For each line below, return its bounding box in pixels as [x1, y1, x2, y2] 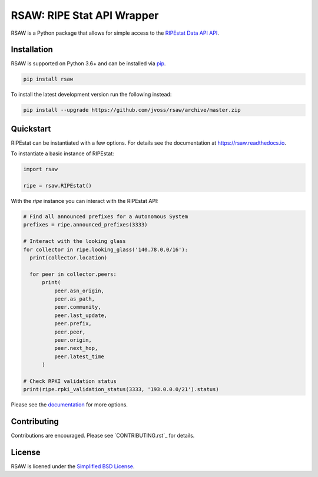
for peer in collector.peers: [29, 271, 117, 278]
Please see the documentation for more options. [11, 401, 128, 408]
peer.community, [54, 303, 101, 311]
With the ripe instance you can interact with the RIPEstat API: [11, 198, 159, 205]
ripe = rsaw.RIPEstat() [23, 182, 92, 189]
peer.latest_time [54, 353, 104, 360]
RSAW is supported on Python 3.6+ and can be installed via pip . [11, 60, 166, 67]
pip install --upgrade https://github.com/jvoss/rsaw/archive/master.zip [23, 106, 241, 114]
